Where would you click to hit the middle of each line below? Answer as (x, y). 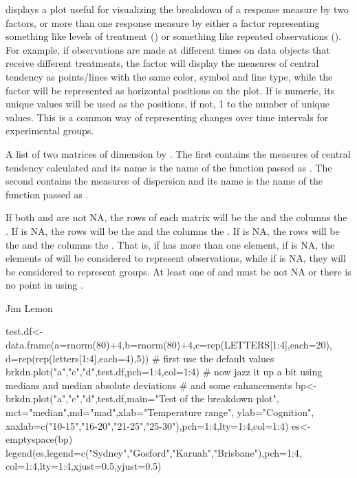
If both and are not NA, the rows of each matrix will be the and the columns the (176, 217)
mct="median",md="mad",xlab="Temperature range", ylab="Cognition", (160, 412)
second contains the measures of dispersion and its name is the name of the (164, 181)
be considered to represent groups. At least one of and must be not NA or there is (178, 271)
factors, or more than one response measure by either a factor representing (163, 22)
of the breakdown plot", (229, 398)
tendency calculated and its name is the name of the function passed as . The (169, 167)
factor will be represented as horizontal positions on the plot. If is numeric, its (170, 90)
